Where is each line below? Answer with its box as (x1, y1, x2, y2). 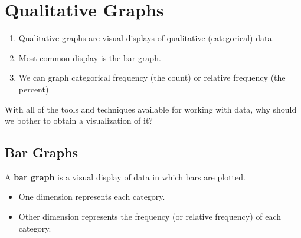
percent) (18, 82, 49, 95)
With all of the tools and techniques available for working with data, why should (5, 103, 297, 115)
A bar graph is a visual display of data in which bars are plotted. (5, 170, 246, 183)
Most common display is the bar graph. (18, 51, 161, 64)
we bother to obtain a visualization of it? (5, 114, 153, 127)
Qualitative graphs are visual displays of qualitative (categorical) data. (18, 32, 274, 44)
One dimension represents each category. (18, 190, 165, 203)
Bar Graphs (5, 143, 78, 161)
